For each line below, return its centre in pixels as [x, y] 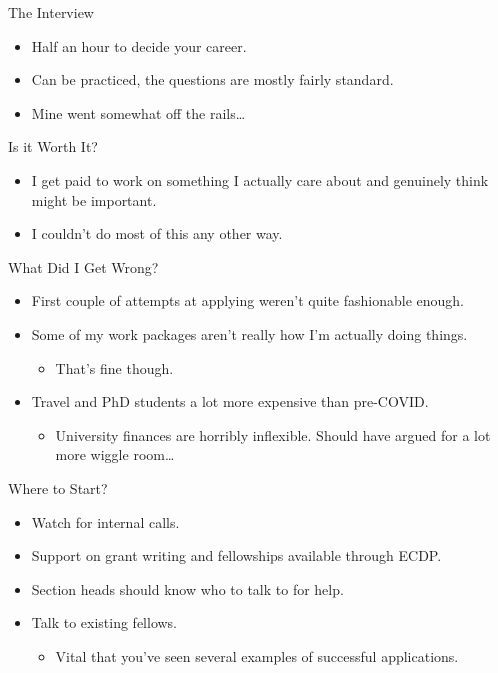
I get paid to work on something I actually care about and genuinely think [260, 179]
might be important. [94, 199]
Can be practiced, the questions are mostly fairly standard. [212, 79]
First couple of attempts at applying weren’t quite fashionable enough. [248, 300]
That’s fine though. [114, 367]
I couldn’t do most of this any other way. [157, 233]
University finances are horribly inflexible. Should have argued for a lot [273, 434]
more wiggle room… [115, 454]
